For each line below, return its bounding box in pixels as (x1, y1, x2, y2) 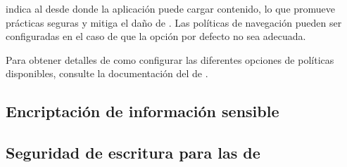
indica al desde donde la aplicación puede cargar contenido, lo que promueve (6, 1, 336, 15)
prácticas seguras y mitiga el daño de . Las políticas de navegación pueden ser (6, 15, 342, 29)
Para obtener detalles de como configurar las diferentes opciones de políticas (6, 52, 334, 67)
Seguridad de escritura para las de (6, 142, 260, 163)
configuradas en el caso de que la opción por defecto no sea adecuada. (6, 29, 306, 44)
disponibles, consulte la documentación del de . (6, 66, 208, 81)
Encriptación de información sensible (6, 100, 279, 122)
